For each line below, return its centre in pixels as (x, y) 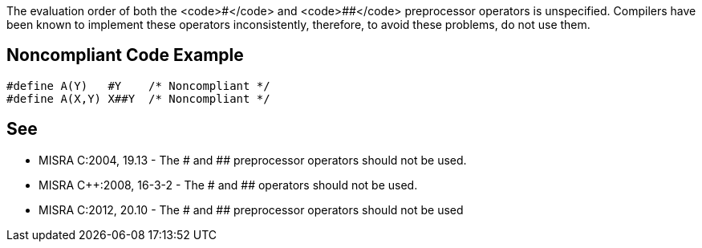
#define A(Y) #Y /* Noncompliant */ (138, 85)
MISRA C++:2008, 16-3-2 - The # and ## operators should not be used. (228, 185)
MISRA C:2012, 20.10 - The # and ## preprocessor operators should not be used (251, 209)
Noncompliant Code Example (125, 55)
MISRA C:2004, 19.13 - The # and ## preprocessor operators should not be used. (253, 160)
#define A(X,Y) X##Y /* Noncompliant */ (138, 98)
